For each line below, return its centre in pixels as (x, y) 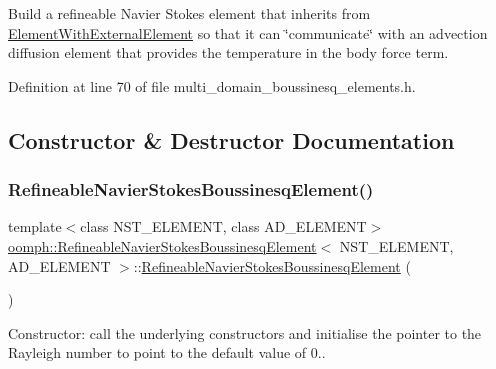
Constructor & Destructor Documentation (231, 139)
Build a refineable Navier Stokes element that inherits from (189, 13)
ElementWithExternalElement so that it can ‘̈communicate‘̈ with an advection (248, 32)
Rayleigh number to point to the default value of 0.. (167, 352)
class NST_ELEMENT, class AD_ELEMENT (223, 226)
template (35, 226)
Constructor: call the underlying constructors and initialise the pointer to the (245, 332)
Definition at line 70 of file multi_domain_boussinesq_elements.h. (212, 85)
